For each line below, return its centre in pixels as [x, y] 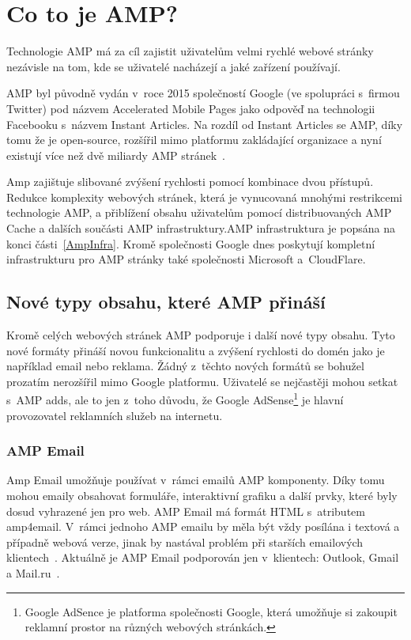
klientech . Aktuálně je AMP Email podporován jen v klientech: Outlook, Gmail [203, 557]
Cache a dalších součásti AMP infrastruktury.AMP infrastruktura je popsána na [201, 228]
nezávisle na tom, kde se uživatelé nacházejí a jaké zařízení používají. [173, 66]
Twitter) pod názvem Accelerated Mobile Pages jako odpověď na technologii [191, 108]
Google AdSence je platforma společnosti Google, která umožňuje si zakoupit [211, 611]
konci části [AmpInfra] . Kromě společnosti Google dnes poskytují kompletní [191, 243]
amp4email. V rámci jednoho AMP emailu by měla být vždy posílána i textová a [203, 526]
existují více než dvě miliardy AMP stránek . [116, 155]
